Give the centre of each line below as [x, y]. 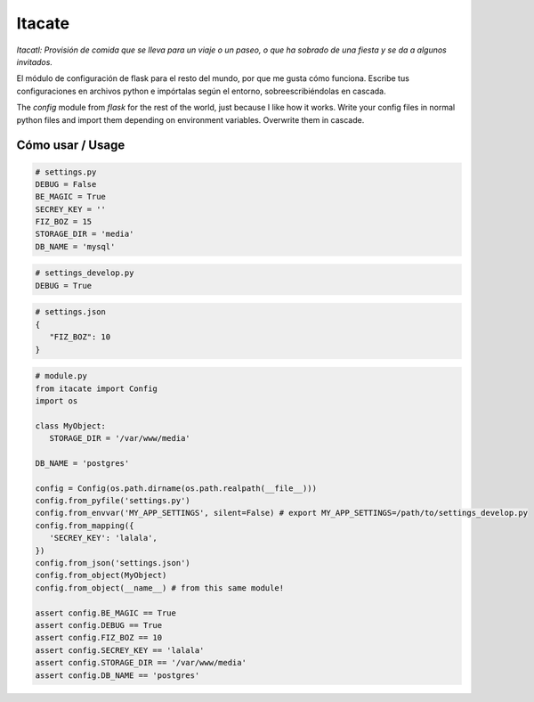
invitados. [35, 61]
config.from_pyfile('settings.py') [113, 501]
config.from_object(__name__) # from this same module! [160, 588]
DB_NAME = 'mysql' [75, 246]
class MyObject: [71, 426]
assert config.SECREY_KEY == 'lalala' [120, 650]
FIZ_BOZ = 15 [64, 222]
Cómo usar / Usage [71, 146]
